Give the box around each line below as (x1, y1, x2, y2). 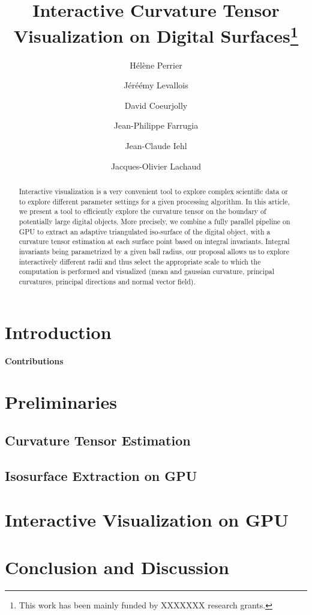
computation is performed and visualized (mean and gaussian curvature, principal (19, 266, 275, 277)
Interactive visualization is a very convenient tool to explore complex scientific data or (19, 186, 288, 196)
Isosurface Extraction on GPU (5, 466, 197, 485)
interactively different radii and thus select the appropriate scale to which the (19, 256, 261, 266)
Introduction (5, 319, 112, 344)
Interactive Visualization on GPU (5, 507, 289, 532)
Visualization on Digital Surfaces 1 (13, 21, 299, 48)
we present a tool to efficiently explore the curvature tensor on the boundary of (19, 206, 266, 216)
